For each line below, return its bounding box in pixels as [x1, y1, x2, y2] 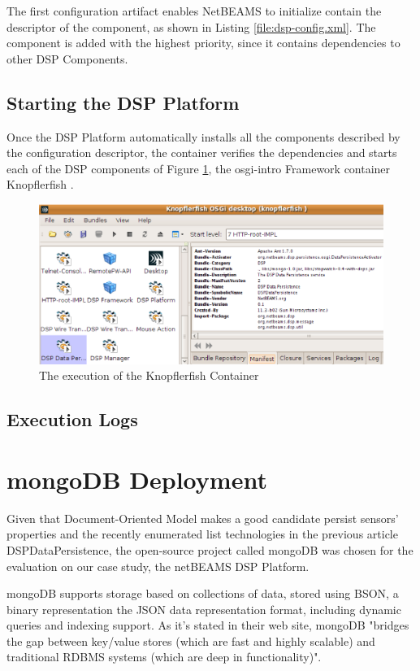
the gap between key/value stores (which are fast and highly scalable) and [6, 632, 375, 649]
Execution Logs [6, 407, 138, 432]
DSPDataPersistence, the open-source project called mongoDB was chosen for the [6, 541, 414, 558]
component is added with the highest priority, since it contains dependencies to [6, 34, 401, 51]
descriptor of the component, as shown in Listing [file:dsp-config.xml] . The [6, 18, 376, 35]
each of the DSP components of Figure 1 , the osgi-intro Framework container [6, 159, 391, 176]
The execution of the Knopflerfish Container [39, 367, 259, 384]
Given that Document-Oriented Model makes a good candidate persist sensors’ [6, 509, 399, 526]
